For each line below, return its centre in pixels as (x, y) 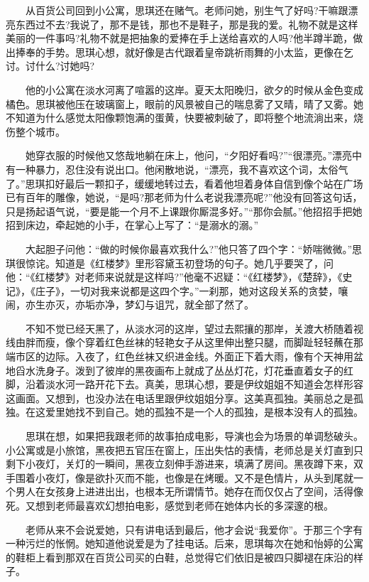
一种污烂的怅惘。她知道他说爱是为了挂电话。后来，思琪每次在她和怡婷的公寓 (184, 543)
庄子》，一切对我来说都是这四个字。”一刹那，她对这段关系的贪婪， (187, 290)
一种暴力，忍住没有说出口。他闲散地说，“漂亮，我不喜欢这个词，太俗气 (182, 169)
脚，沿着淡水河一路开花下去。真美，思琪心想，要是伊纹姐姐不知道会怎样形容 (184, 384)
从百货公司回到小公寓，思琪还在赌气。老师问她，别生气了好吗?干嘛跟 (187, 10)
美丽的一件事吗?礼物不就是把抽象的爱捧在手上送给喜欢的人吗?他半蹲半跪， (180, 38)
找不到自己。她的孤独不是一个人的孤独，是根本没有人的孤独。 (219, 412)
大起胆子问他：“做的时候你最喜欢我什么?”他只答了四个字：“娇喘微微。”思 (194, 248)
